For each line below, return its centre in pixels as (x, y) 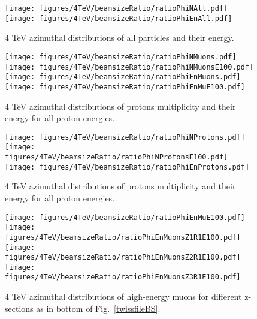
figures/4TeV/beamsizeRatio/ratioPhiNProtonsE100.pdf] (117, 157)
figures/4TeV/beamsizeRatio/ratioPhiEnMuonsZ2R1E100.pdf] (123, 258)
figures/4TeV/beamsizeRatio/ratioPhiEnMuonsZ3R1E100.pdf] (123, 277)
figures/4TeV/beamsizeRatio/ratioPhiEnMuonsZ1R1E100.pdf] (123, 237)
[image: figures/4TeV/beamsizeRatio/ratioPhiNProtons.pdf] (125, 137)
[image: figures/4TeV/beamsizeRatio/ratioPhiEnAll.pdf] (119, 18)
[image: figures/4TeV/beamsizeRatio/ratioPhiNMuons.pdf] (121, 57)
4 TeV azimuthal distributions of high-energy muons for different (123, 297)
